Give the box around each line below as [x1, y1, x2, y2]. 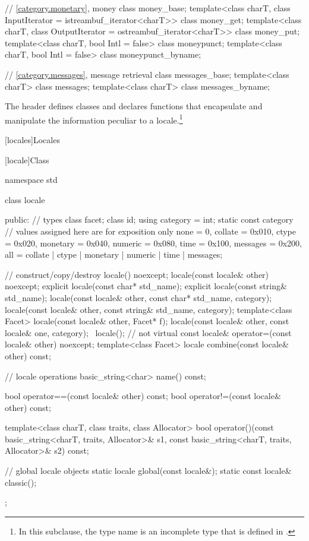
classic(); [5, 476, 37, 488]
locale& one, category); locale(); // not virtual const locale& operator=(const [5, 326, 292, 338]
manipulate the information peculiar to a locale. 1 [5, 112, 183, 126]
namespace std [5, 173, 58, 186]
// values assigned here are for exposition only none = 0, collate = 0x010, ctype [5, 224, 297, 237]
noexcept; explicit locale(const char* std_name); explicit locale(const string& [5, 280, 287, 292]
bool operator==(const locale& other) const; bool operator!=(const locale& [5, 390, 281, 402]
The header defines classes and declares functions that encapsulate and [5, 100, 263, 112]
